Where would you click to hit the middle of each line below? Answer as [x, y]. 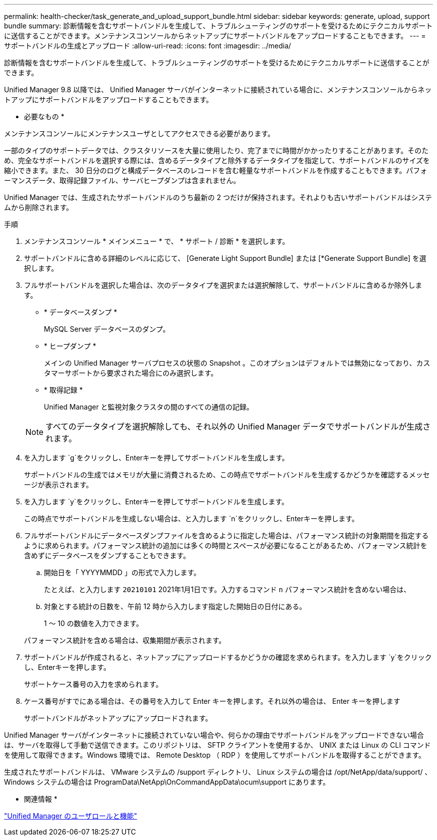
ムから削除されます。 [39, 207]
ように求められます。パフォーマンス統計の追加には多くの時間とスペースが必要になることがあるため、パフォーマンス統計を [226, 545]
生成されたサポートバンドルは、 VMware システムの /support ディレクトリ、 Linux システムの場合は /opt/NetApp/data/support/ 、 [218, 772]
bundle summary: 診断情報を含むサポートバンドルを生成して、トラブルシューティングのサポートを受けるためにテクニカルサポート [218, 26]
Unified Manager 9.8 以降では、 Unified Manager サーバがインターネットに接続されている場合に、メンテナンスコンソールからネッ [218, 90]
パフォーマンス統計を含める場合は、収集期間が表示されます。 [125, 640]
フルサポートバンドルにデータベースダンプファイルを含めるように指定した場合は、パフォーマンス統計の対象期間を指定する [226, 535]
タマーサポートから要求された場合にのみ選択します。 [131, 373]
